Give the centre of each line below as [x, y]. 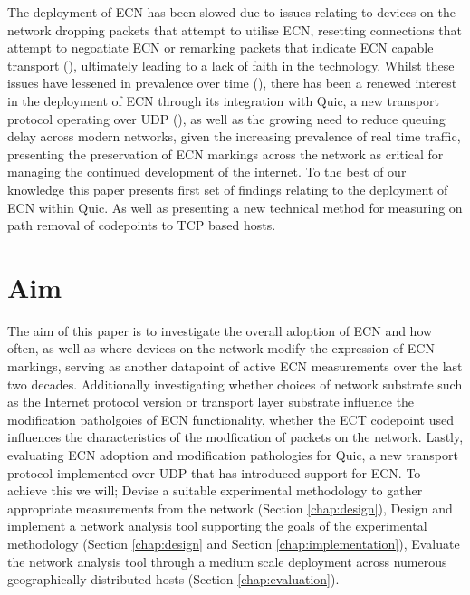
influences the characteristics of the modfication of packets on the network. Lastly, [235, 437]
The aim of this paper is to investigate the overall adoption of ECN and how [220, 330]
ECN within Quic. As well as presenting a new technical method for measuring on [235, 207]
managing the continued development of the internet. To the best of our [207, 172]
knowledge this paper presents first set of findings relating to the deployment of [228, 189]
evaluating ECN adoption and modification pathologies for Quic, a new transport [233, 455]
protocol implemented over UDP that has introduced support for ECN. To [214, 472]
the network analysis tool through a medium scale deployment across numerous [227, 561]
